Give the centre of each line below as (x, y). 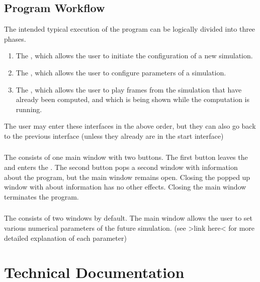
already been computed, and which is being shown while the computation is (133, 99)
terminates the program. (41, 196)
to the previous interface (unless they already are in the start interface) (114, 135)
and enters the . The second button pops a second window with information (121, 167)
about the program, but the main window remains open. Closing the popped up (127, 177)
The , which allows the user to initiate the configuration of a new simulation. (134, 56)
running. (29, 109)
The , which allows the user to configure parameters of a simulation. (121, 72)
